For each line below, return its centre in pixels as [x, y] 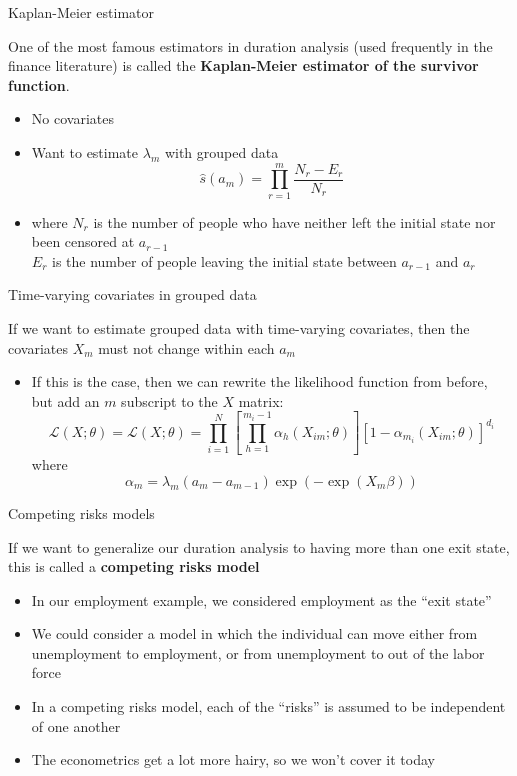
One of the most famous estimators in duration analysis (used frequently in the [250, 45]
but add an [65, 400]
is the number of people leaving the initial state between [224, 260]
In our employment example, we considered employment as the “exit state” [261, 599]
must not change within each [186, 347]
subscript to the [169, 400]
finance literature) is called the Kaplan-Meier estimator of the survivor [243, 65]
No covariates [72, 118]
